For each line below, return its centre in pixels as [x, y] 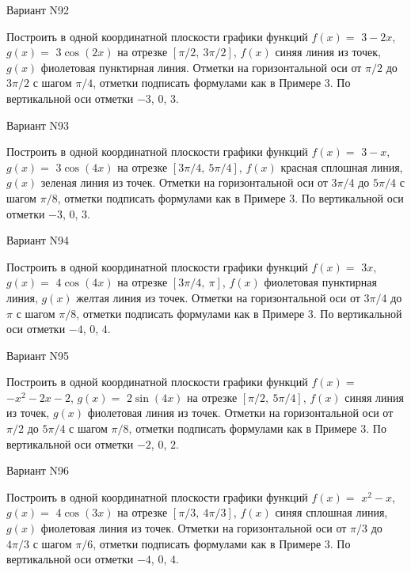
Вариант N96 [38, 470]
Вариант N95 [38, 355]
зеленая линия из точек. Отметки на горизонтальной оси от [184, 182]
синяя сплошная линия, [331, 512]
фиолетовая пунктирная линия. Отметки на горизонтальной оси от [201, 67]
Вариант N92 [38, 9]
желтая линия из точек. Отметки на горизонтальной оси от [218, 297]
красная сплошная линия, [342, 167]
